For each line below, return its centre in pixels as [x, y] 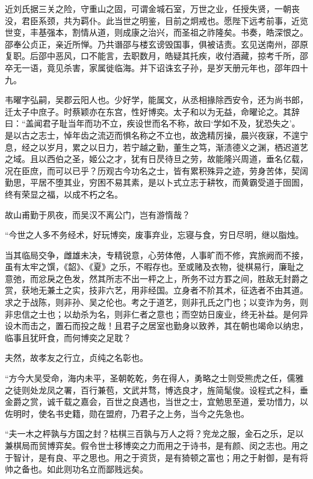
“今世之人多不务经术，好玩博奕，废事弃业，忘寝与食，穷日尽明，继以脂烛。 [154, 235]
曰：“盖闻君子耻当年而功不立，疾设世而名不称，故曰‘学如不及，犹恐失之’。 [153, 123]
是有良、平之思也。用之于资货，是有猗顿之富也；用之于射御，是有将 [173, 457]
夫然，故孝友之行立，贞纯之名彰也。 [76, 358]
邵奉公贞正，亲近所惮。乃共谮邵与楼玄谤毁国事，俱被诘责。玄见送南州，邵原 [156, 44]
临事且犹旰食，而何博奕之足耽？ [68, 337]
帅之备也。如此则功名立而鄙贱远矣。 [76, 469]
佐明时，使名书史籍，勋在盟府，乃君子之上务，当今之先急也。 [127, 413]
